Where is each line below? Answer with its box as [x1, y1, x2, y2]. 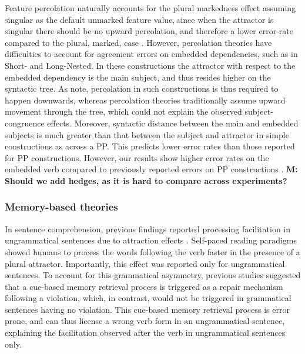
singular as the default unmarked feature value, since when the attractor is [5, 13, 274, 25]
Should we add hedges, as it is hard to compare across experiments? [5, 174, 287, 186]
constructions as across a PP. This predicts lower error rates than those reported [5, 140, 295, 152]
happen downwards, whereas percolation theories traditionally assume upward [5, 93, 286, 106]
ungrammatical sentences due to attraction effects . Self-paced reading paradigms [5, 234, 297, 246]
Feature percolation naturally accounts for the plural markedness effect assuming [5, 2, 296, 14]
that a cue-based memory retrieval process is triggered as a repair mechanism [5, 280, 283, 292]
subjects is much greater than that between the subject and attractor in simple [5, 128, 289, 141]
